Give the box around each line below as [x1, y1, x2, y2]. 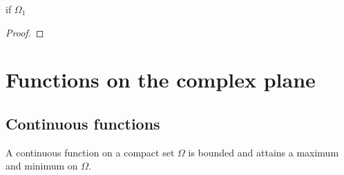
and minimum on [6, 158, 78, 173]
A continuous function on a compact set [6, 145, 175, 159]
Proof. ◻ [6, 25, 44, 39]
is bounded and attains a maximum [188, 145, 339, 159]
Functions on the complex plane [6, 65, 316, 94]
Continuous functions [6, 112, 160, 134]
